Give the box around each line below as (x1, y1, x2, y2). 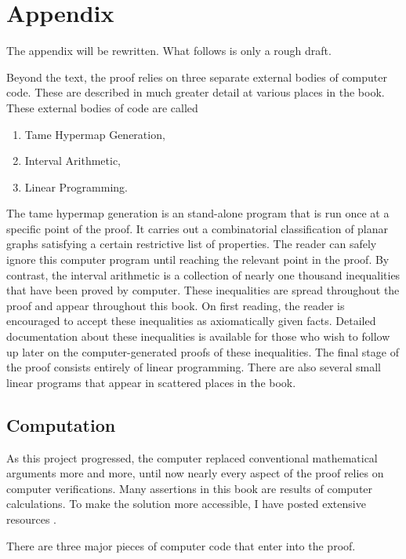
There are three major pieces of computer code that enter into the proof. (6, 537, 356, 554)
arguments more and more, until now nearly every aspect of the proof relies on (6, 465, 384, 481)
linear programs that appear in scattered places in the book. (6, 374, 296, 390)
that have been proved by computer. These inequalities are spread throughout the (6, 282, 400, 298)
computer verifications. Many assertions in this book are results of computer (6, 480, 373, 496)
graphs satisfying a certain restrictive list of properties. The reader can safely (6, 236, 377, 252)
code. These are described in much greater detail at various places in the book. (6, 84, 385, 100)
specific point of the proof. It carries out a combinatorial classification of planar (6, 220, 389, 236)
